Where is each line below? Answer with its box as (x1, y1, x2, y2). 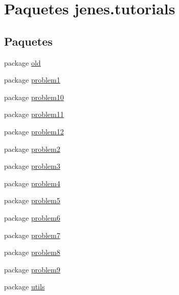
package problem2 (4, 143, 60, 154)
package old (4, 57, 41, 68)
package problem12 (4, 126, 64, 136)
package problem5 (4, 195, 60, 206)
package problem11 (4, 109, 64, 120)
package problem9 (4, 264, 60, 274)
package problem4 (4, 178, 60, 188)
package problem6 (4, 212, 60, 223)
